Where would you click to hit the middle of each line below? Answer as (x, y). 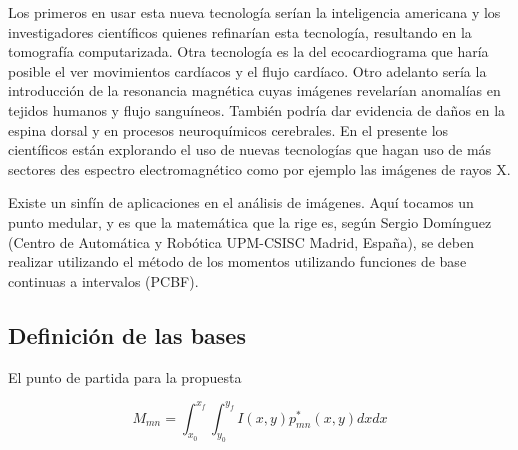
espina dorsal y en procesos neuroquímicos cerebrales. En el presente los (228, 129)
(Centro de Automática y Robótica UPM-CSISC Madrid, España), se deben (241, 241)
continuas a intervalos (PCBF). (103, 280)
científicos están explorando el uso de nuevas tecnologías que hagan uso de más (250, 149)
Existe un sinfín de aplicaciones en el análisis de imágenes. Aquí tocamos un (241, 202)
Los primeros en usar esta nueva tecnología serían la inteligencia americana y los (254, 12)
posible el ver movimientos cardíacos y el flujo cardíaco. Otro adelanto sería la (247, 70)
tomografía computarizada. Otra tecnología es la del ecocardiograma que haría (248, 51)
